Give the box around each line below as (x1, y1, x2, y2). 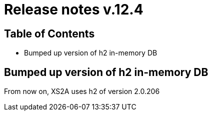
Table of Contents (4, 27, 95, 40)
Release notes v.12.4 (4, 1, 143, 18)
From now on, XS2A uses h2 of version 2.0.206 (4, 87, 160, 96)
